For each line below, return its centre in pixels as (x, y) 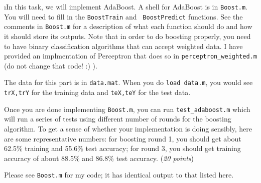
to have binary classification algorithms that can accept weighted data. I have (123, 46)
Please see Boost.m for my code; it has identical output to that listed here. (119, 175)
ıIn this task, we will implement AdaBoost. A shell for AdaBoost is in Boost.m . (126, 6)
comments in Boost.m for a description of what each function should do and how (128, 26)
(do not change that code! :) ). (51, 65)
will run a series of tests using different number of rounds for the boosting (118, 119)
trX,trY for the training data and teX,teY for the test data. (97, 92)
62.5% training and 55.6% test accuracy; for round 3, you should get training (122, 148)
